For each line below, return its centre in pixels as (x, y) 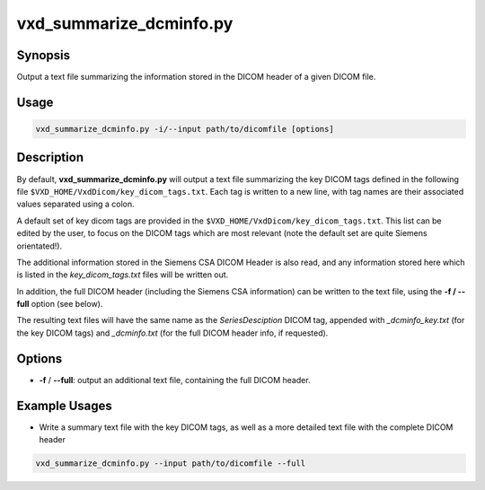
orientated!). (40, 246)
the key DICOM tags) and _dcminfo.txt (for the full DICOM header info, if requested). (172, 333)
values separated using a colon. (75, 204)
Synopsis (44, 55)
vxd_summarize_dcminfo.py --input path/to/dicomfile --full (171, 464)
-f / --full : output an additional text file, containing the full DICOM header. (175, 380)
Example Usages (64, 405)
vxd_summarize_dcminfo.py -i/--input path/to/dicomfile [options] (185, 129)
